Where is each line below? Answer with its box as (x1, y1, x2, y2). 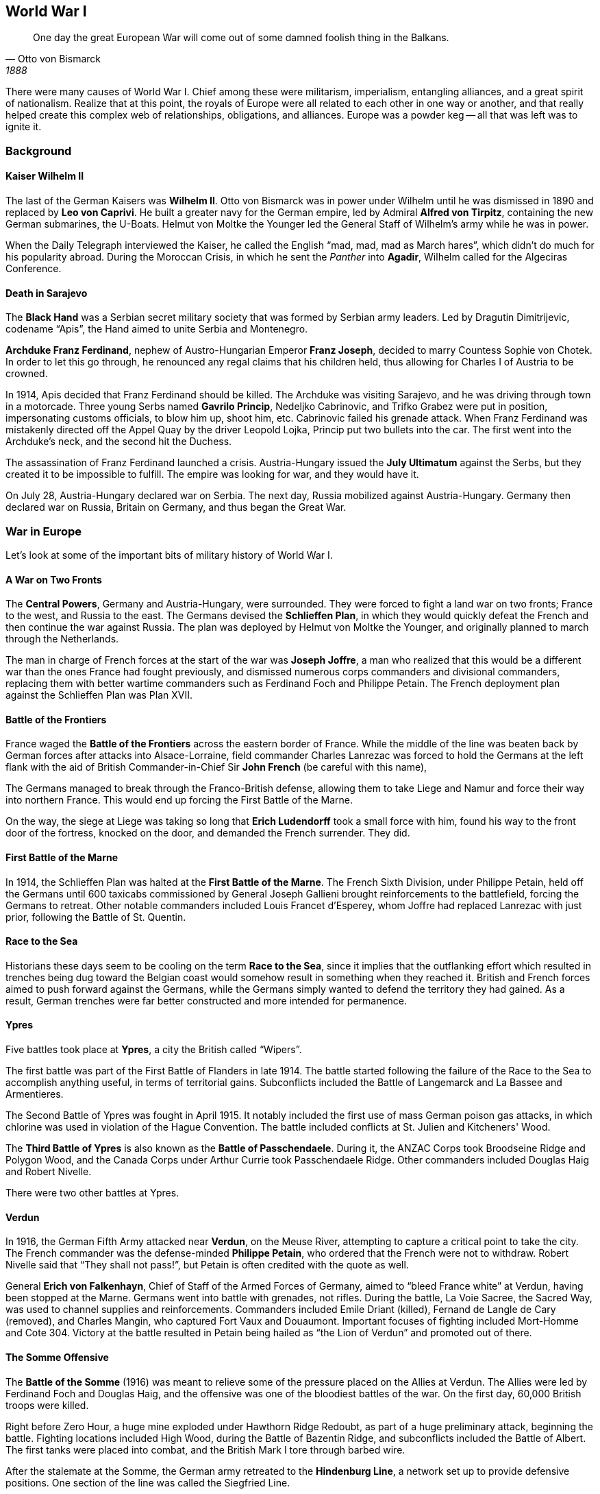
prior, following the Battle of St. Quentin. (5, 911, 186, 923)
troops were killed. (5, 1399, 89, 1411)
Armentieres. (5, 1088, 64, 1100)
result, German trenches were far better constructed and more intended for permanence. (5, 994, 408, 1007)
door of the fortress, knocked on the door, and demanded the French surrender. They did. (5, 827, 410, 839)
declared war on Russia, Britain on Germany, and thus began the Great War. (5, 501, 347, 514)
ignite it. (5, 121, 42, 133)
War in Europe (5, 524, 82, 538)
